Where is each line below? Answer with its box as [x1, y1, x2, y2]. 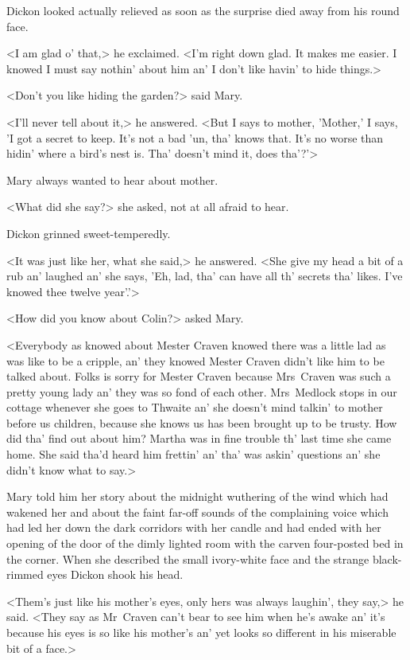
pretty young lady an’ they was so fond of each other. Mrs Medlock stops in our [6, 383, 397, 400]
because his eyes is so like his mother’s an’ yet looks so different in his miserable [6, 624, 396, 640]
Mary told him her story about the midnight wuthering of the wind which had [6, 488, 389, 505]
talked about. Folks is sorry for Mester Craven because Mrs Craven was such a [6, 368, 391, 385]
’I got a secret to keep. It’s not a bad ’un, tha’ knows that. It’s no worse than [6, 129, 384, 146]
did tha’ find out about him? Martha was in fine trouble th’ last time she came [6, 430, 392, 447]
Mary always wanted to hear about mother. [6, 171, 219, 188]
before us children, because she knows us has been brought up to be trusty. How [6, 414, 397, 431]
